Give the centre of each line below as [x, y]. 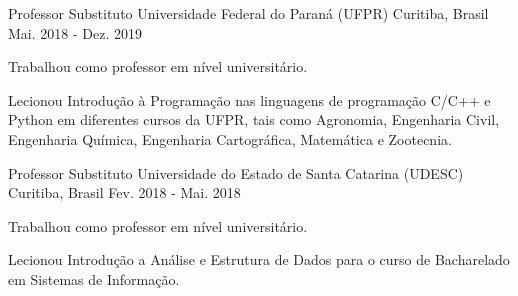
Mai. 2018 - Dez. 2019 [75, 32]
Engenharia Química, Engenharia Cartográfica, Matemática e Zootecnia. [230, 138]
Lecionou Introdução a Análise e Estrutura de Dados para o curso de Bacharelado [259, 259]
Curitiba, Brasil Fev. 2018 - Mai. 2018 [124, 192]
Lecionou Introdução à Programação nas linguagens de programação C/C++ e [249, 99]
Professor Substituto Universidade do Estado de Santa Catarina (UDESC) [236, 172]
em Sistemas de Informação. [94, 278]
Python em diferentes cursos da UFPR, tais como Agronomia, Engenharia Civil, [254, 119]
